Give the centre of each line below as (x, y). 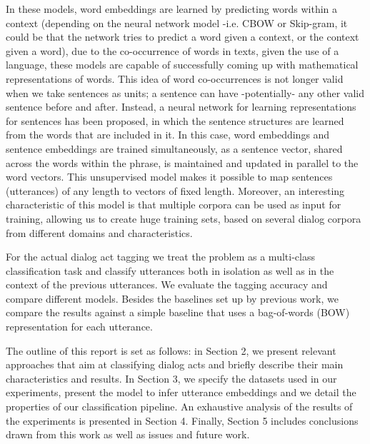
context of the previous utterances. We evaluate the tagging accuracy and (167, 284)
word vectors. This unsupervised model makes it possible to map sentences (169, 177)
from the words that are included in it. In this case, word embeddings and (168, 135)
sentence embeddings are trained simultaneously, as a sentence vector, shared (174, 148)
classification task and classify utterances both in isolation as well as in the (170, 270)
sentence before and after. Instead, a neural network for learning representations (181, 107)
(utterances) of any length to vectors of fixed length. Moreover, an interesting (175, 190)
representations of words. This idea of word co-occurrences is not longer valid (175, 78)
